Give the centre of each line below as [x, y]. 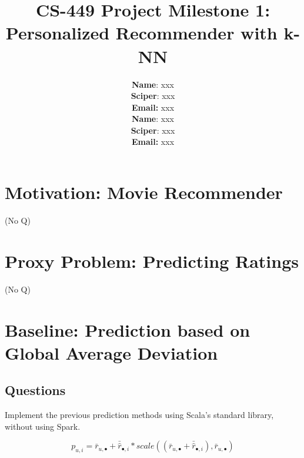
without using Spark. [43, 426]
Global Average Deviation [111, 352]
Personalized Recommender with [141, 33]
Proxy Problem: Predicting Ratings [152, 260]
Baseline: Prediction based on [128, 329]
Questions [35, 390]
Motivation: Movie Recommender [144, 192]
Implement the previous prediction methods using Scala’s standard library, [139, 415]
